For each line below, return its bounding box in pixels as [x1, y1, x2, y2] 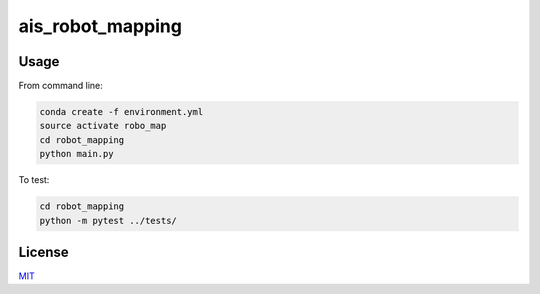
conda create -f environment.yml [39, 106, 204, 118]
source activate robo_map [39, 120, 167, 132]
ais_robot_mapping [18, 15, 182, 37]
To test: [18, 174, 50, 186]
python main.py [39, 148, 114, 160]
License [18, 243, 69, 260]
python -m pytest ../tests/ [39, 215, 177, 226]
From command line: [18, 80, 104, 92]
